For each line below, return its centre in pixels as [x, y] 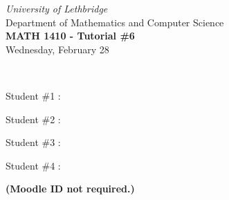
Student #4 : [33, 165]
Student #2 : [33, 119]
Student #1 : [33, 95]
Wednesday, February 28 [57, 49]
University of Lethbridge [57, 8]
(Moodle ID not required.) [70, 189]
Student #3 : [33, 142]
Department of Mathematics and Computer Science [115, 22]
